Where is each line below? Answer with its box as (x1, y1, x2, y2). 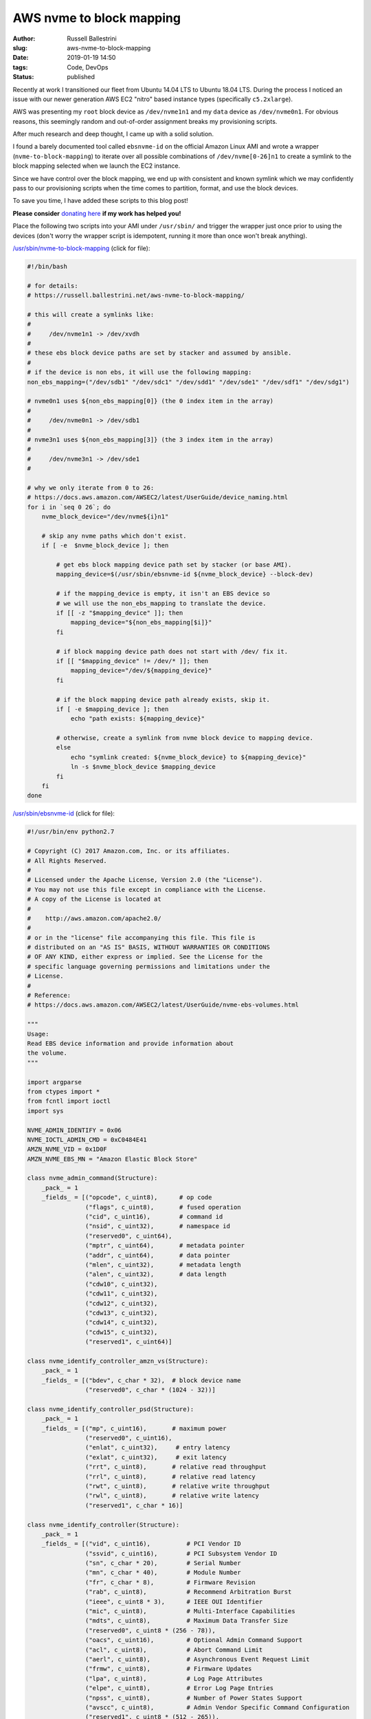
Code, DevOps (67, 63, 109, 72)
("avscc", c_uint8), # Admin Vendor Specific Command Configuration (85, 1703, 350, 1711)
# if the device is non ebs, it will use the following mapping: (27, 369, 252, 376)
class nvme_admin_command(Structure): (27, 1174, 158, 1182)
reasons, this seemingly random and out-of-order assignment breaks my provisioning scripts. (12, 117, 278, 125)
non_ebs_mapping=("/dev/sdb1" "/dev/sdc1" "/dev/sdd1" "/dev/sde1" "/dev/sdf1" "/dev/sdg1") (27, 378, 350, 386)
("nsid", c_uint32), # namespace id (85, 1223, 230, 1230)
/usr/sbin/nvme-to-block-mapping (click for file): (12, 244, 150, 252)
